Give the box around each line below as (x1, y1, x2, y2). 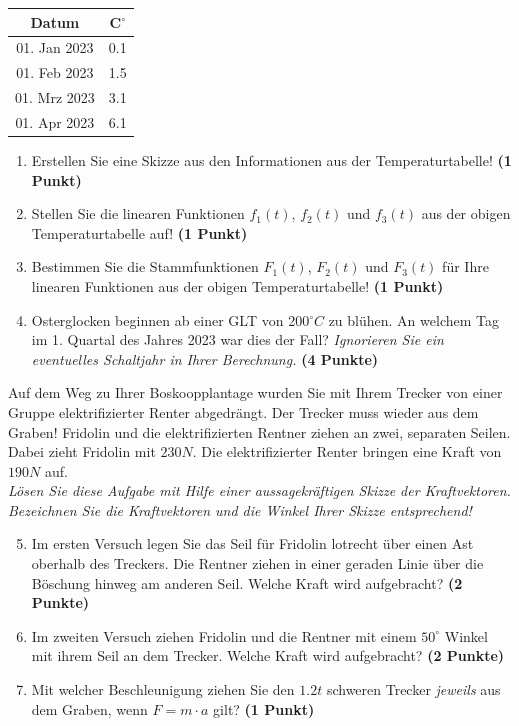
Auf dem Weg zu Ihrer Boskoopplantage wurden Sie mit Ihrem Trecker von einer (8, 382, 503, 403)
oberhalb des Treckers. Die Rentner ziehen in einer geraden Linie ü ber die (31, 553, 484, 574)
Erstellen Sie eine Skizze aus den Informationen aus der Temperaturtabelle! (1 (31, 149, 512, 170)
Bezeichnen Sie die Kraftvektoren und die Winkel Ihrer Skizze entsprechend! (8, 499, 472, 520)
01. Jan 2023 (16, 37, 94, 58)
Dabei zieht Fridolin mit (8, 441, 156, 462)
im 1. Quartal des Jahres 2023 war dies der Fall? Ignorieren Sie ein (31, 329, 444, 350)
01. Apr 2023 (15, 111, 95, 132)
